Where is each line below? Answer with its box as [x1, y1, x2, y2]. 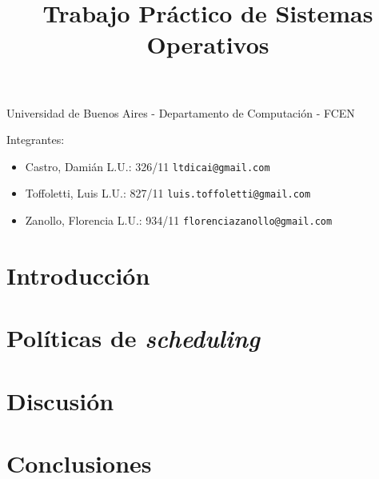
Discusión [6, 384, 114, 417]
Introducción [6, 258, 150, 291]
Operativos [146, 28, 269, 61]
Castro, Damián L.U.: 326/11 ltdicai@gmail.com [25, 158, 270, 174]
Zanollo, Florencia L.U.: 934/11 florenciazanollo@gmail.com [25, 212, 333, 229]
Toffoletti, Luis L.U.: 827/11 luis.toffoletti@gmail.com [25, 185, 311, 202]
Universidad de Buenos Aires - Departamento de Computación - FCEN [6, 104, 355, 121]
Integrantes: [6, 131, 65, 148]
